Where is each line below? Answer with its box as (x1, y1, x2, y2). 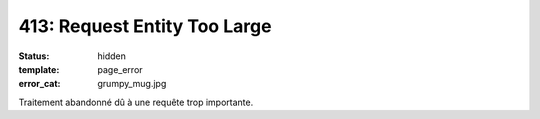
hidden (97, 50, 127, 62)
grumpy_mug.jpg (97, 78, 167, 90)
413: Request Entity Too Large (18, 15, 272, 37)
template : (18, 63, 60, 75)
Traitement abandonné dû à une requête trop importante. (18, 96, 254, 108)
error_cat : (18, 78, 61, 90)
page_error (97, 63, 144, 75)
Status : (18, 50, 50, 62)
